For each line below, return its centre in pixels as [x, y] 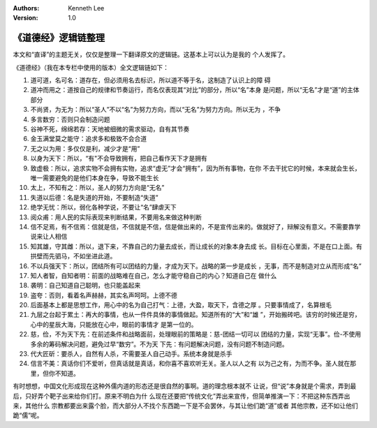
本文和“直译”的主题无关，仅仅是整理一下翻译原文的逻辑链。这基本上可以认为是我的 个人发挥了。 [151, 54]
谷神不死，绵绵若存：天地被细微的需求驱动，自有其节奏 [110, 129]
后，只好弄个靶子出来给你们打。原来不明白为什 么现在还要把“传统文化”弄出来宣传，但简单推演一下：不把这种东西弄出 [182, 396]
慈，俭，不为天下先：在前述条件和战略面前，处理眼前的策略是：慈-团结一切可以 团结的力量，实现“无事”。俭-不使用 [196, 334]
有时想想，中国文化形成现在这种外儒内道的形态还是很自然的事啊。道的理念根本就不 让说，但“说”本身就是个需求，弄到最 [185, 386]
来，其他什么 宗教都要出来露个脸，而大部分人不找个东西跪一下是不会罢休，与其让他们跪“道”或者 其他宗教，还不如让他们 [186, 406]
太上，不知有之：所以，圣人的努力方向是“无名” [97, 188]
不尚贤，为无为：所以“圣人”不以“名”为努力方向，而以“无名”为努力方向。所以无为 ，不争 [155, 110]
